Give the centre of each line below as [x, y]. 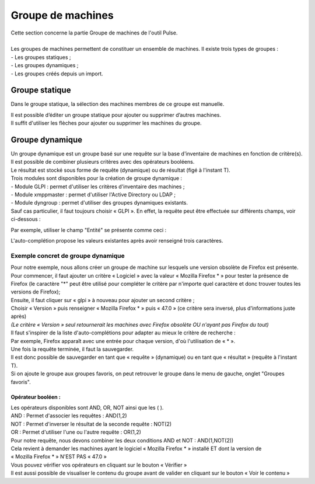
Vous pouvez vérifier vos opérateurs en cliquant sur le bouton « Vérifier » [99, 465]
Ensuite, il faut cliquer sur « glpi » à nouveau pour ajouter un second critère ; [103, 300]
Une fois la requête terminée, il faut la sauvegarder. [72, 349]
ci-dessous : [26, 219]
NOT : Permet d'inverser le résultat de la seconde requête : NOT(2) [91, 424]
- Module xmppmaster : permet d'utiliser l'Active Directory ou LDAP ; [93, 195]
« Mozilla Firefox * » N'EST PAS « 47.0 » [59, 457]
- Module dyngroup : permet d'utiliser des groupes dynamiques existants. [99, 203]
